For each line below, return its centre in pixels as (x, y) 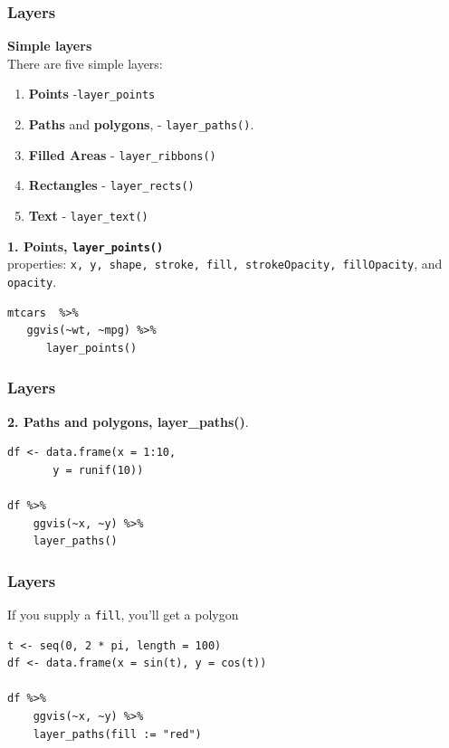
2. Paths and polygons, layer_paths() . (128, 421)
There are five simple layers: (85, 63)
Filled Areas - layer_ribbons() (122, 154)
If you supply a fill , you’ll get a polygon (123, 615)
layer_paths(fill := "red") (117, 734)
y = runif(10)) (98, 470)
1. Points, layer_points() (86, 246)
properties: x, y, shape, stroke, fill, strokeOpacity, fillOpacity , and (225, 264)
